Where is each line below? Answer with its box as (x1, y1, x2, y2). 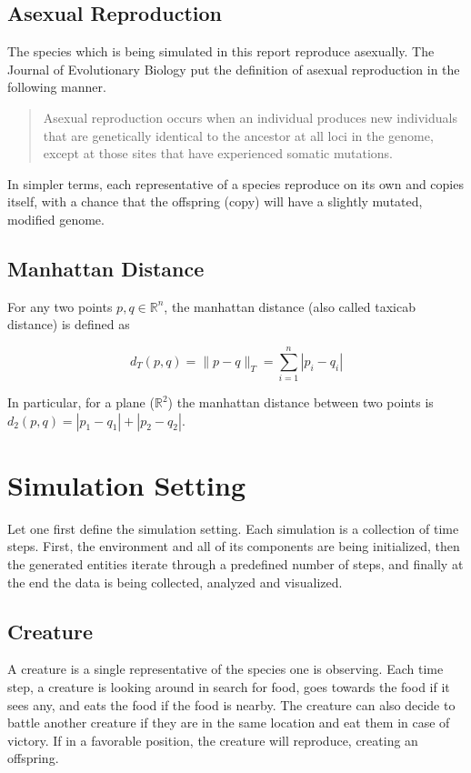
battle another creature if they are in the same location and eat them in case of (7, 713, 450, 732)
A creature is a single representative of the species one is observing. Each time (7, 659, 444, 678)
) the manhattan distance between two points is (167, 393, 434, 412)
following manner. (7, 77, 106, 96)
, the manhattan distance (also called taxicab (164, 296, 416, 316)
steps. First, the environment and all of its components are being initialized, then (7, 537, 460, 556)
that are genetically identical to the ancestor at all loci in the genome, (43, 125, 434, 145)
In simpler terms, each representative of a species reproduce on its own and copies (7, 174, 464, 193)
